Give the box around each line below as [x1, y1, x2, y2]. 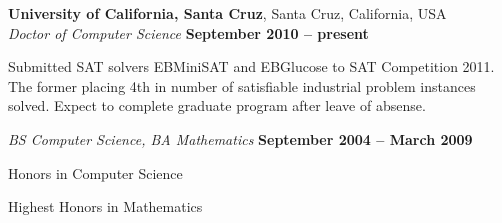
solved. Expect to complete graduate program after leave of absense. [8, 95, 426, 116]
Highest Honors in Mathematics [8, 196, 203, 217]
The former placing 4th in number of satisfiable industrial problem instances [8, 75, 476, 96]
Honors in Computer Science [8, 162, 183, 183]
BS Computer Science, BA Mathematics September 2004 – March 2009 [8, 128, 473, 149]
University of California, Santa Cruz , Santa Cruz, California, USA [8, 3, 447, 23]
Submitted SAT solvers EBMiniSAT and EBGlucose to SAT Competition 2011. [8, 56, 495, 77]
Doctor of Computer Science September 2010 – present [8, 22, 369, 43]
